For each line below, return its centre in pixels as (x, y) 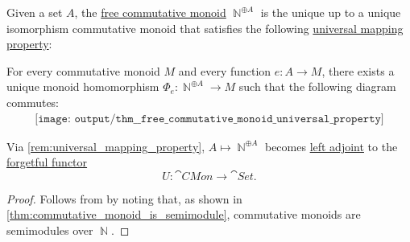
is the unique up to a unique (331, 12)
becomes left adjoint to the (331, 146)
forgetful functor (47, 162)
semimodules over (50, 230)
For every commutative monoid (83, 70)
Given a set (35, 12)
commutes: (33, 102)
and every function (225, 70)
